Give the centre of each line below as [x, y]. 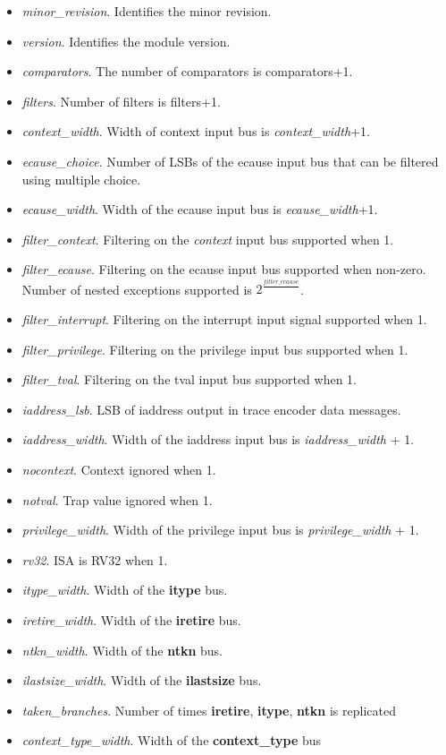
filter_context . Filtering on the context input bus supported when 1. [208, 239]
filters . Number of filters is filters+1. [121, 101]
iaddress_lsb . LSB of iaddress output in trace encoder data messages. [211, 409]
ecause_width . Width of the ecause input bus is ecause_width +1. [200, 209]
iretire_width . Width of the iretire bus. [131, 619]
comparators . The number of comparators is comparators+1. [187, 71]
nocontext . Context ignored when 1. [119, 470]
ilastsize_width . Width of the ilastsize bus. [142, 680]
